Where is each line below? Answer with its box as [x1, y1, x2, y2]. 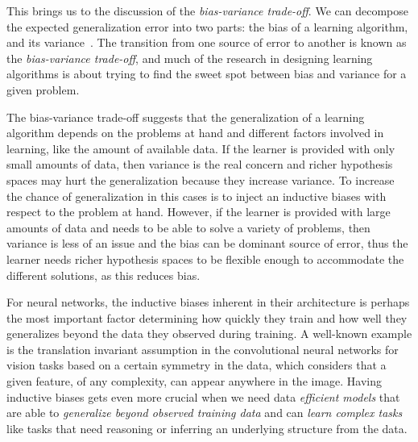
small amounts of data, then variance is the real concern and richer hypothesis [6, 156, 393, 173]
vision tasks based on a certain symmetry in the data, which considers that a [6, 357, 387, 373]
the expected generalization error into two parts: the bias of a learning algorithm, [6, 18, 408, 35]
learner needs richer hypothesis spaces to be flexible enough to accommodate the [6, 250, 404, 267]
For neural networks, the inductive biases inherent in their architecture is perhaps [6, 294, 410, 311]
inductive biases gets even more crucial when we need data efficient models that [6, 388, 400, 405]
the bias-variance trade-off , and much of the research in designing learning [6, 49, 373, 66]
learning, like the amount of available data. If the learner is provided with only [6, 140, 395, 156]
